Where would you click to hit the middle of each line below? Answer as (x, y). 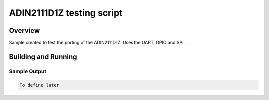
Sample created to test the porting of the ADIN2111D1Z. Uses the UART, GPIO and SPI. (97, 43)
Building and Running (43, 56)
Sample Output (28, 71)
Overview (25, 31)
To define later (40, 85)
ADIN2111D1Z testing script (66, 13)
